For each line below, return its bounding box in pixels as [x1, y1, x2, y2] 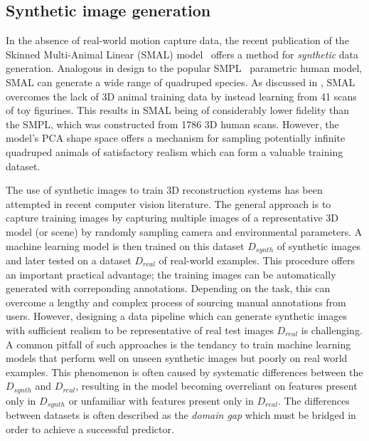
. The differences [277, 393, 350, 408]
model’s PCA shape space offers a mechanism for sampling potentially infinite [6, 130, 346, 145]
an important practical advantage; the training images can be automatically [6, 266, 336, 281]
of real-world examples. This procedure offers [159, 252, 355, 267]
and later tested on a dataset [6, 252, 132, 267]
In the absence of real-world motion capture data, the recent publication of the [6, 33, 349, 48]
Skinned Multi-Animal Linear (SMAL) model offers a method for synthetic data [6, 46, 359, 61]
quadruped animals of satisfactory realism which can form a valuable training [6, 144, 343, 159]
